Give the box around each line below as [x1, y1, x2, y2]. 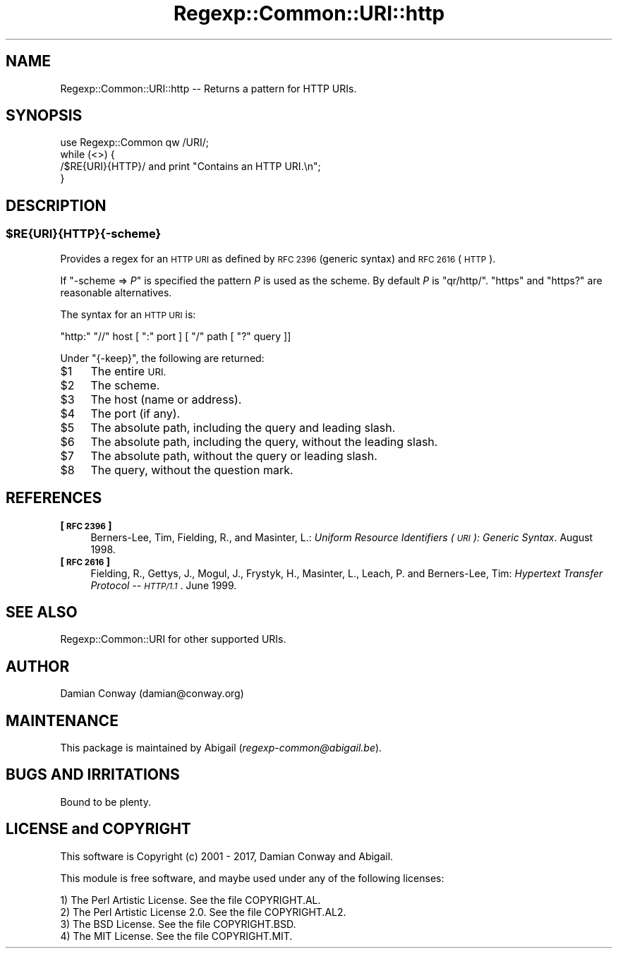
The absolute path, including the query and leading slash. [90, 420, 396, 435]
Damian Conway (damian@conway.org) [60, 687, 244, 700]
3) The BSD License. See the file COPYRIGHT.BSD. [60, 917, 296, 930]
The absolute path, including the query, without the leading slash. [90, 434, 438, 449]
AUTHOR [6, 657, 70, 675]
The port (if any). [90, 406, 181, 421]
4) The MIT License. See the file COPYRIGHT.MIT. [60, 929, 293, 942]
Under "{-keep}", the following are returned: [60, 351, 265, 364]
